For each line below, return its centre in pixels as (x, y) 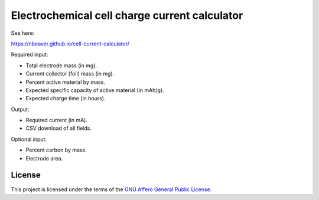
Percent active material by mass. (66, 82)
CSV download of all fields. (58, 128)
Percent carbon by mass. (56, 150)
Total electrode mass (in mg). (61, 65)
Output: (20, 109)
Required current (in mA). (57, 120)
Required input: (30, 55)
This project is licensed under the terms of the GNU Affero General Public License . (111, 189)
